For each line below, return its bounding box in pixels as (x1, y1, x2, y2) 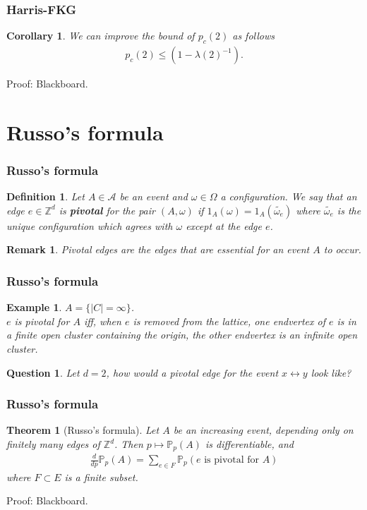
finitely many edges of (6, 437, 100, 451)
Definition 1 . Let (6, 189, 85, 204)
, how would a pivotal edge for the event (106, 365, 279, 380)
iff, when (83, 313, 121, 328)
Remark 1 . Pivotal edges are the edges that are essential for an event (6, 242, 310, 257)
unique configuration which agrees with (6, 218, 173, 233)
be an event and (119, 189, 188, 204)
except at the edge (186, 218, 262, 233)
